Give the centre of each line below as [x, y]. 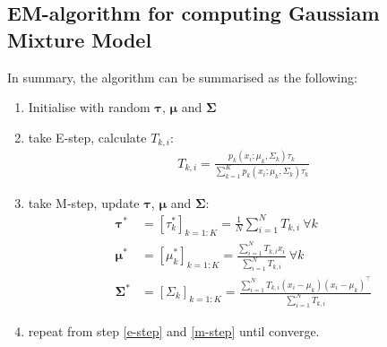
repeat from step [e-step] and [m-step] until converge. [174, 330]
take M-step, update [84, 202]
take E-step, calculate [87, 137]
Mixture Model [80, 39]
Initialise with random [89, 107]
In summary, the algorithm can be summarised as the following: [182, 77]
